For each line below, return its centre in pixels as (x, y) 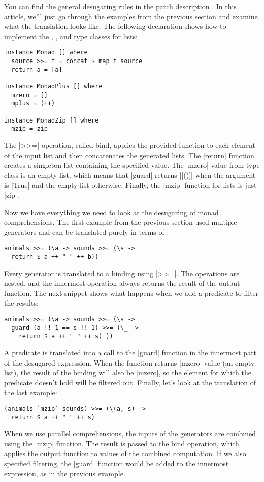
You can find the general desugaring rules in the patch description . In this (120, 6)
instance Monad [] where (46, 53)
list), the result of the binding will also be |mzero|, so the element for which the (128, 372)
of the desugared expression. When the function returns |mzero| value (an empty (129, 362)
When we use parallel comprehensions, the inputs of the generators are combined (130, 433)
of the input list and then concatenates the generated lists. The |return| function (129, 155)
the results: (21, 303)
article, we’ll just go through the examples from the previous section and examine (131, 16)
